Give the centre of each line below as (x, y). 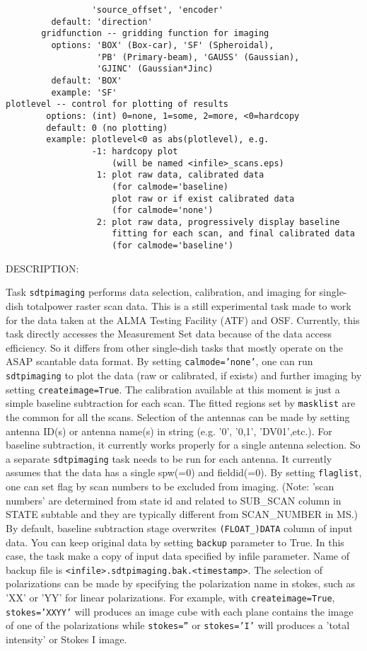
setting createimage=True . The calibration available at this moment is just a (173, 389)
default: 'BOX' (87, 80)
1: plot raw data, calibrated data (180, 175)
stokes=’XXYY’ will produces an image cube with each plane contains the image (180, 611)
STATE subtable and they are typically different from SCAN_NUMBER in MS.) (182, 514)
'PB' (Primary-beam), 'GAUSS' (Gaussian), (198, 57)
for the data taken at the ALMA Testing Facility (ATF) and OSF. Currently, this (183, 319)
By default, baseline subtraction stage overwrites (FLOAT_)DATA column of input (179, 528)
